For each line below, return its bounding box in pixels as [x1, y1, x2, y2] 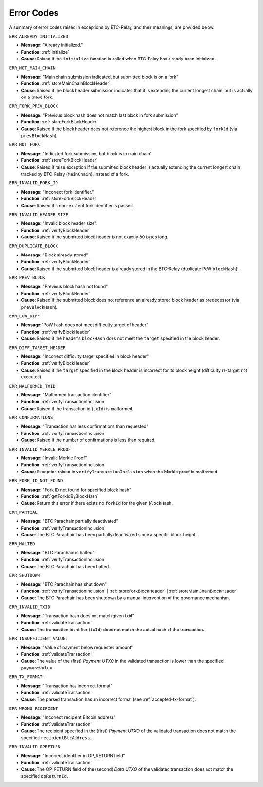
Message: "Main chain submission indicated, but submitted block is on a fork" [21, 74, 179, 79]
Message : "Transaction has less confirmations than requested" [21, 423, 149, 429]
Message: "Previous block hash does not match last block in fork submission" [21, 112, 179, 118]
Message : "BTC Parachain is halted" [21, 550, 94, 555]
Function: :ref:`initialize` [21, 49, 70, 55]
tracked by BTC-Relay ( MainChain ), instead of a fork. [21, 171, 129, 177]
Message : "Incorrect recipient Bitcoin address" [21, 714, 116, 720]
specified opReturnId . [21, 773, 68, 779]
